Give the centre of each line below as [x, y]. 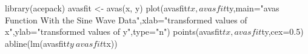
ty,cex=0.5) [283, 31]
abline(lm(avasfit [36, 43]
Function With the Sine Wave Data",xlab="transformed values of [126, 19]
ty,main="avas [253, 8]
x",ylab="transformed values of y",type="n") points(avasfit [114, 31]
